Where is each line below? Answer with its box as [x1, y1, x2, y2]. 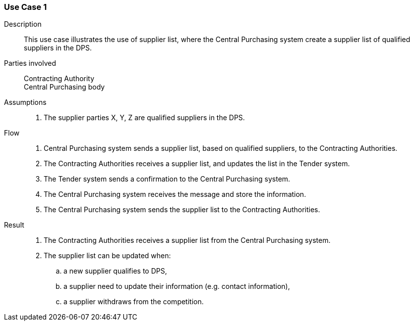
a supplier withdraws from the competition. [63, 297, 204, 306]
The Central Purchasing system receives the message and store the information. [44, 190, 306, 199]
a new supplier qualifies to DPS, [63, 267, 167, 276]
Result [4, 221, 24, 230]
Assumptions [4, 98, 47, 107]
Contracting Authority [24, 74, 95, 83]
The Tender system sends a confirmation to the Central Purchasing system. [44, 175, 291, 184]
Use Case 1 [4, 2, 47, 12]
